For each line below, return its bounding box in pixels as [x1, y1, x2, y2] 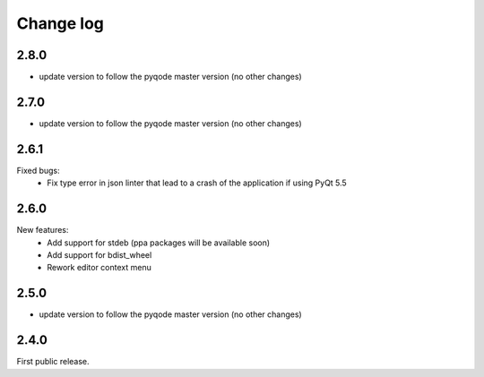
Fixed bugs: [16, 165, 60, 176]
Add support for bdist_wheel [47, 249, 152, 260]
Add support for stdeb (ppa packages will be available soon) [47, 237, 271, 248]
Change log [16, 13, 105, 33]
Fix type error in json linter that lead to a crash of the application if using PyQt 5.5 [47, 177, 347, 188]
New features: [16, 225, 69, 236]
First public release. [16, 356, 90, 367]
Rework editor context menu [47, 262, 151, 273]
